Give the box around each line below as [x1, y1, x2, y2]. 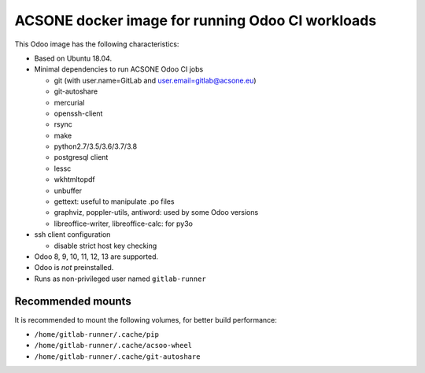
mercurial [54, 98, 85, 107]
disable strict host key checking [54, 241, 157, 250]
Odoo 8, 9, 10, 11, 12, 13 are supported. [34, 252, 159, 261]
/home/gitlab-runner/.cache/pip [34, 331, 159, 339]
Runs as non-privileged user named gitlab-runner [34, 274, 206, 283]
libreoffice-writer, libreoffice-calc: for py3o [54, 219, 193, 228]
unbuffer [54, 186, 83, 195]
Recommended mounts [14, 294, 131, 308]
